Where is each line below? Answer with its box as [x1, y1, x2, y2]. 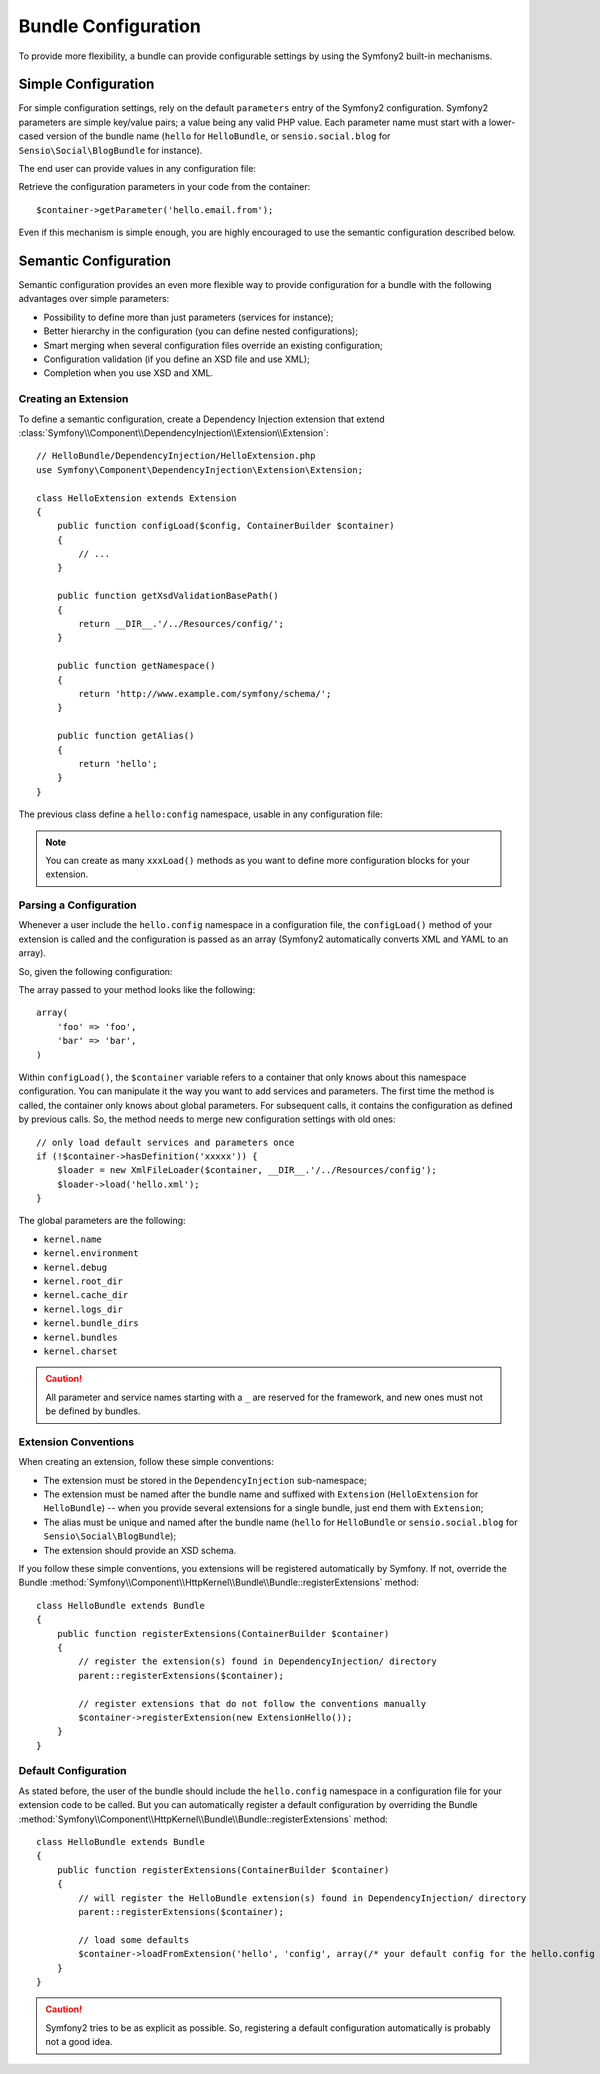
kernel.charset [43, 1345, 119, 1357]
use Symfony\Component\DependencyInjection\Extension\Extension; [36, 464, 364, 475]
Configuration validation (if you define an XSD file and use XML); [43, 353, 310, 365]
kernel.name [43, 1233, 102, 1245]
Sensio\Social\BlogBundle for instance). [18, 144, 203, 156]
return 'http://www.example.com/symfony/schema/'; [78, 688, 332, 699]
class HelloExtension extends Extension [36, 492, 237, 504]
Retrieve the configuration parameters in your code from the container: [18, 181, 311, 193]
